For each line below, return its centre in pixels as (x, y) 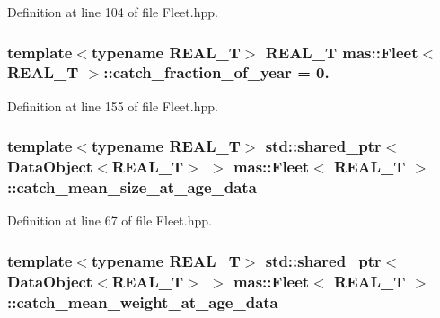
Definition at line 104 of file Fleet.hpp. (113, 12)
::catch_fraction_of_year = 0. (216, 72)
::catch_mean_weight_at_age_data (143, 301)
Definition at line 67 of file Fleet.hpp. (110, 221)
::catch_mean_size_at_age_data (132, 187)
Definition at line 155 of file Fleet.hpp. (113, 106)
